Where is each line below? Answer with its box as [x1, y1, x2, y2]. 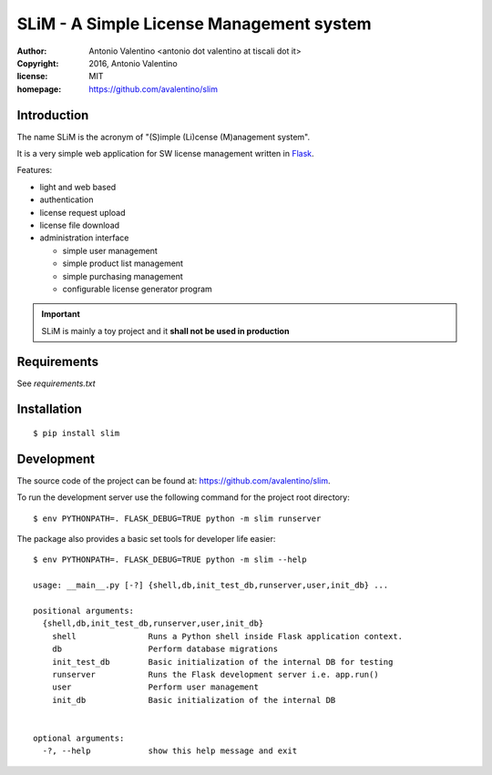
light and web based [39, 181, 117, 192]
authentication [39, 194, 95, 205]
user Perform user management [51, 682, 260, 692]
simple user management [62, 245, 159, 256]
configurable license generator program [62, 283, 213, 294]
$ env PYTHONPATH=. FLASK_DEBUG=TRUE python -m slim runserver [33, 513, 322, 524]
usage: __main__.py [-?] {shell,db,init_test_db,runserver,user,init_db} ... [33, 580, 389, 591]
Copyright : [16, 57, 59, 68]
